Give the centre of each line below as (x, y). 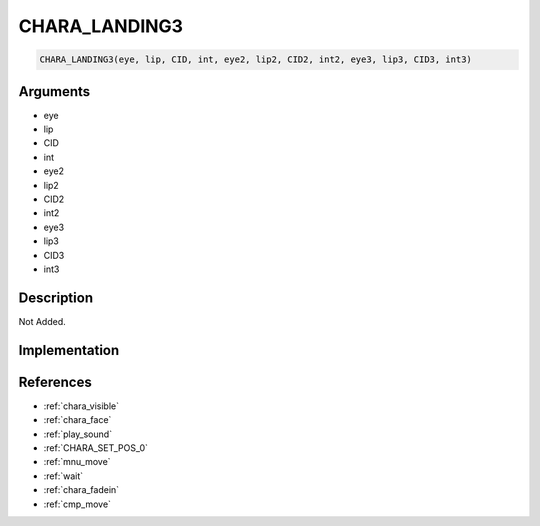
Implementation (69, 350)
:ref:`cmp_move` (77, 504)
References (55, 381)
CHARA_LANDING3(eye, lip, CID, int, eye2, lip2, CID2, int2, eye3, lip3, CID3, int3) (255, 59)
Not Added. (42, 321)
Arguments (54, 91)
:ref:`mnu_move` (77, 462)
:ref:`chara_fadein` (81, 490)
